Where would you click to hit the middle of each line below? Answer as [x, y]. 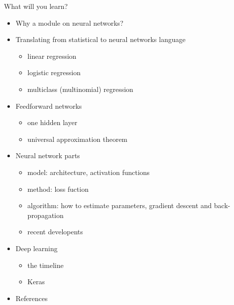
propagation [45, 215]
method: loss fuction [58, 189]
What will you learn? [36, 6]
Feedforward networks [49, 106]
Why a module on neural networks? [69, 22]
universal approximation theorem [78, 139]
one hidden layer [52, 122]
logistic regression [54, 72]
